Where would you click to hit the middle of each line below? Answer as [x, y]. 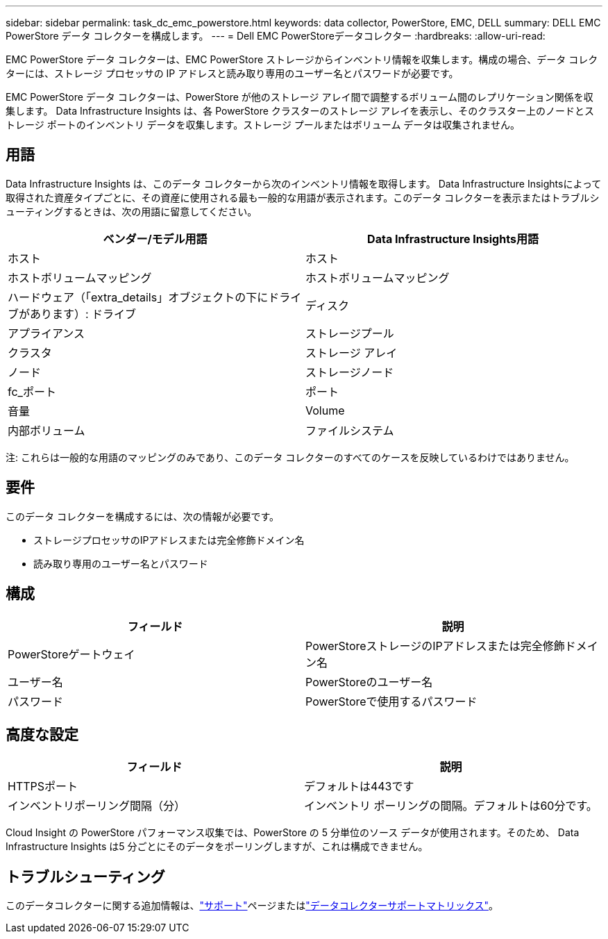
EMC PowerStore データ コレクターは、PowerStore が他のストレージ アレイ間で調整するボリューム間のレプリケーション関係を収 [299, 97]
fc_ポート [32, 391]
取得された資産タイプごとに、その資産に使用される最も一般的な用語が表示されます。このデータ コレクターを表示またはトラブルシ [303, 197]
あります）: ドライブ [83, 314]
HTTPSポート [43, 787]
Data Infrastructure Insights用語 [453, 239]
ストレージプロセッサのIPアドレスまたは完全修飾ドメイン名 [169, 540]
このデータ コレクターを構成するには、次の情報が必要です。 [142, 516]
